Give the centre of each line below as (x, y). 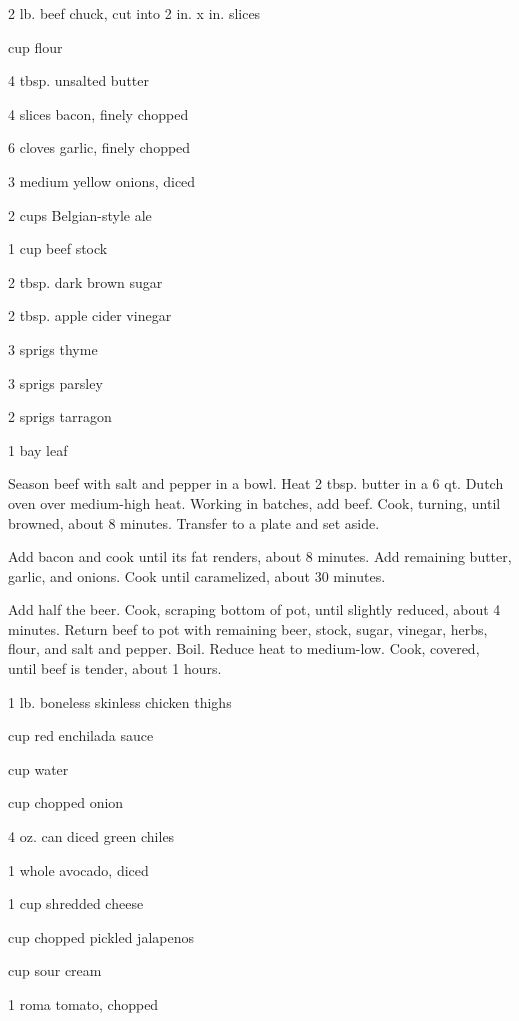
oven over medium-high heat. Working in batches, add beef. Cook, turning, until (254, 502)
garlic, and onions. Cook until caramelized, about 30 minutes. (197, 575)
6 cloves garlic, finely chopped (99, 147)
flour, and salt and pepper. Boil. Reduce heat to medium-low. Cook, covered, (244, 648)
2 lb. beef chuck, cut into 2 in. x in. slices (134, 13)
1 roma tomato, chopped (83, 1004)
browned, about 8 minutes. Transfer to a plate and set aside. (194, 522)
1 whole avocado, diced (78, 869)
